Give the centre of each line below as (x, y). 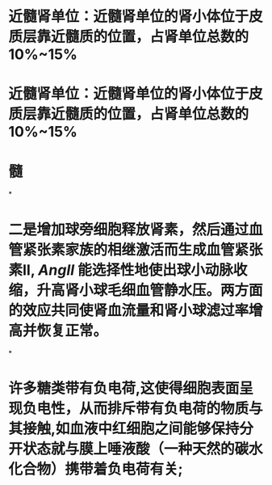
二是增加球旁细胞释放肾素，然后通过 (129, 229)
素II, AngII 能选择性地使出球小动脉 (121, 270)
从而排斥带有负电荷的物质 (164, 409)
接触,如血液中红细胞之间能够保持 (131, 429)
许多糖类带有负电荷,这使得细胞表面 (124, 388)
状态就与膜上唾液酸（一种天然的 (129, 449)
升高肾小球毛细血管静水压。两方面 (150, 290)
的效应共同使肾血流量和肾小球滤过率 (129, 310)
